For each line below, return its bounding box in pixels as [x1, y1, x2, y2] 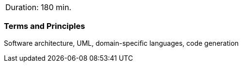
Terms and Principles [4, 21, 85, 31]
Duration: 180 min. [5, 2, 72, 12]
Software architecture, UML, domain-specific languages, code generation [4, 39, 239, 47]
